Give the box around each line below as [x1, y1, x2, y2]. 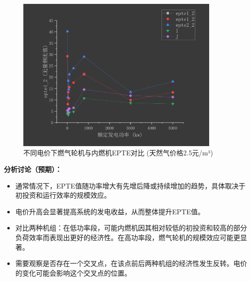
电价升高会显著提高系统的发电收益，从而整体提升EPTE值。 [15, 206, 205, 216]
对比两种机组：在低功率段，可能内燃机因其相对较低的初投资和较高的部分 [15, 223, 247, 233]
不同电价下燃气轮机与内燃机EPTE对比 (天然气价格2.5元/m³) [23, 148, 213, 158]
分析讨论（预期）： [4, 164, 62, 174]
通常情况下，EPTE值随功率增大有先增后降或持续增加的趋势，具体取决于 [15, 180, 246, 190]
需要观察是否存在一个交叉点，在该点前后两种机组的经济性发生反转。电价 [15, 258, 247, 268]
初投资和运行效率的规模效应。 [15, 190, 111, 200]
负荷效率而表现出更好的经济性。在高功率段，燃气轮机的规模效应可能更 [15, 232, 240, 242]
